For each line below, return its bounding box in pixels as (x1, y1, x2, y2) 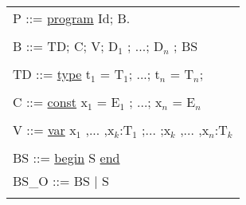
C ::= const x (13, 93, 88, 111)
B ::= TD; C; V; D (13, 37, 119, 55)
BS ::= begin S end (13, 148, 120, 167)
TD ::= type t (13, 65, 92, 83)
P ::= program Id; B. (13, 9, 131, 27)
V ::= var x (13, 120, 76, 139)
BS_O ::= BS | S (13, 171, 109, 190)
